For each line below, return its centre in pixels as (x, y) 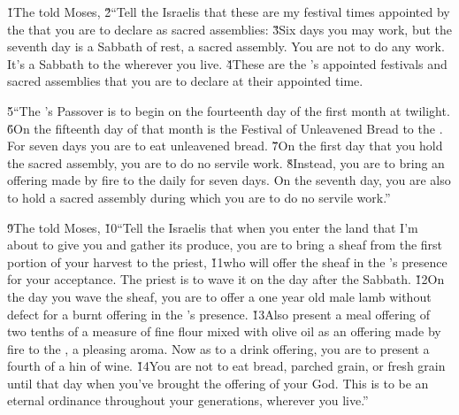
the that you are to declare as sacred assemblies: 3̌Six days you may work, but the (230, 29)
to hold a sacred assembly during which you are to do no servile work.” (199, 197)
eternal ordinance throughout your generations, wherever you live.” (188, 400)
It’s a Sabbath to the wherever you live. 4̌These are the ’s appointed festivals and (227, 63)
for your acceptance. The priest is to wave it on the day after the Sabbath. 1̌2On (226, 279)
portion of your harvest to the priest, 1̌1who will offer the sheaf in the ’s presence (227, 261)
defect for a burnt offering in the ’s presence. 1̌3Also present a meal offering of (219, 314)
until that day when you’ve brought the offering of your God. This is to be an (218, 383)
